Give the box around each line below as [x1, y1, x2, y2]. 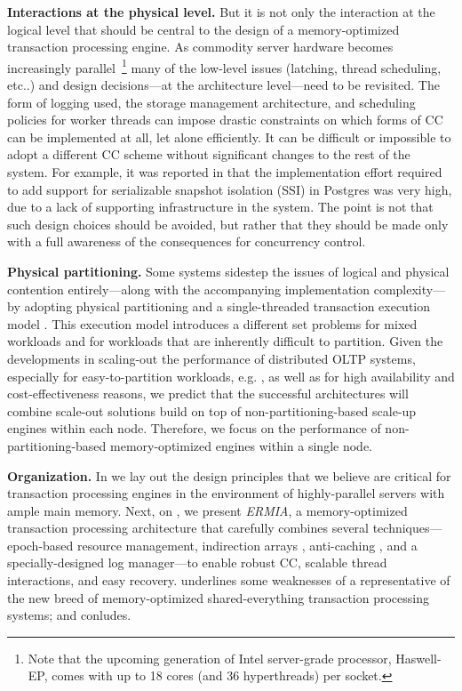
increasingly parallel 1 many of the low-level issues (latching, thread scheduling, [7, 55, 442, 76]
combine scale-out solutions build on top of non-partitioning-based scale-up [7, 401, 417, 420]
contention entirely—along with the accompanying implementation [7, 279, 370, 298]
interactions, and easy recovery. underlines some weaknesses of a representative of [7, 571, 450, 590]
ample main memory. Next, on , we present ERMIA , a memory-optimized [7, 501, 408, 519]
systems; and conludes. [7, 606, 131, 624]
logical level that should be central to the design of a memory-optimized [7, 20, 400, 38]
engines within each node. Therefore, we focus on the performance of [7, 419, 381, 438]
